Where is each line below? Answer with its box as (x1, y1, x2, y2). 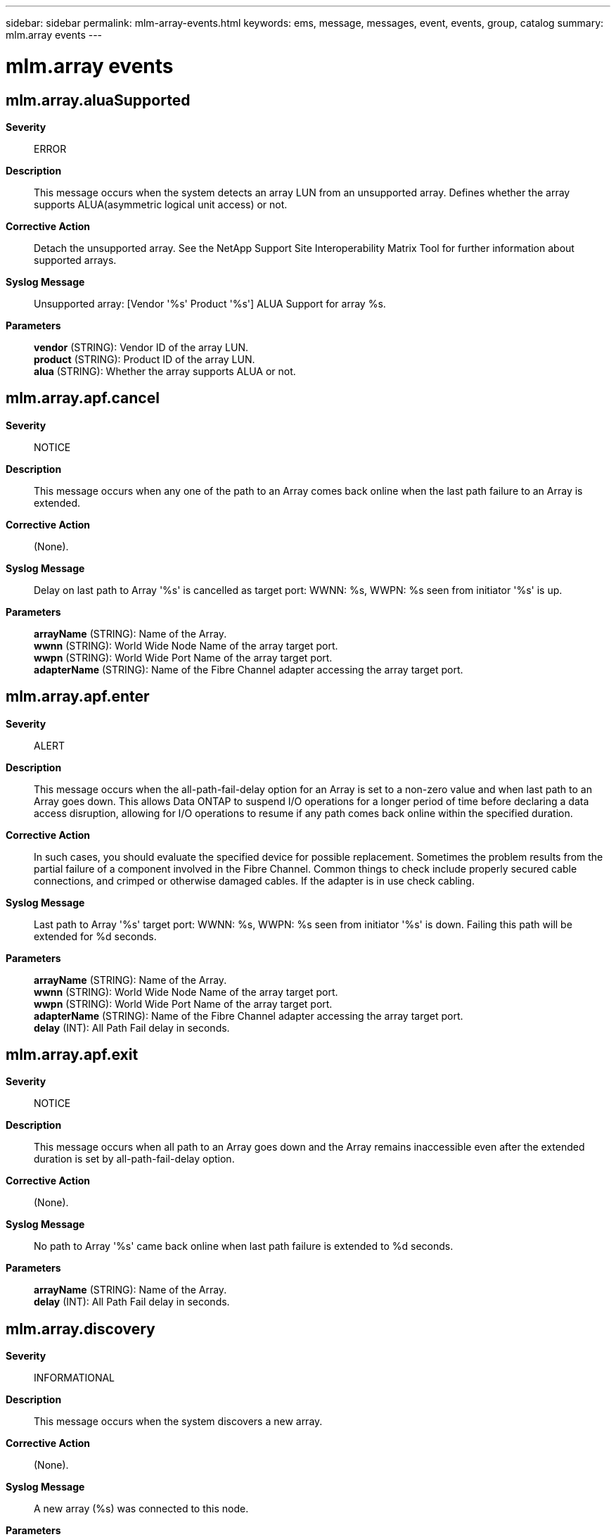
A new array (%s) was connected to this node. (34, 1503, 249, 1515)
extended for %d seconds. (34, 930, 157, 942)
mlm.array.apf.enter (6, 688, 150, 706)
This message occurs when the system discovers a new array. (34, 1415, 323, 1428)
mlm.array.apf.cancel (6, 389, 160, 407)
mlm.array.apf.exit (6, 1046, 139, 1064)
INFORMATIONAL (34, 1372, 115, 1384)
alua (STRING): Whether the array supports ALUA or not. (34, 365, 296, 377)
